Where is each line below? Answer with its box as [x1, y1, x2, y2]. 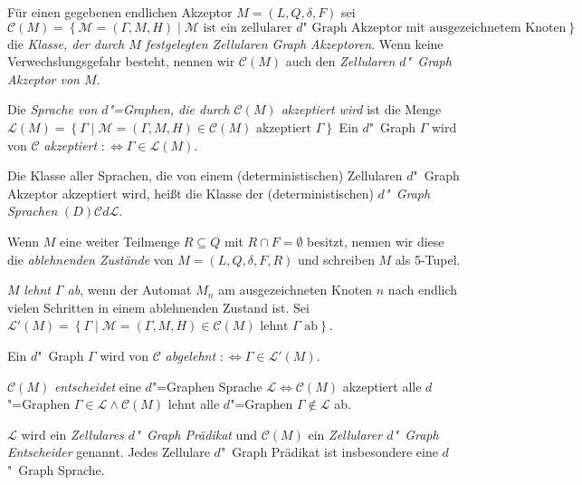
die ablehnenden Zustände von [7, 249, 174, 268]
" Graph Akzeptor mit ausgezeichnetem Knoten [302, 21, 567, 34]
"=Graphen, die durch [108, 100, 230, 119]
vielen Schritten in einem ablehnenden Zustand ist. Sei [7, 297, 310, 316]
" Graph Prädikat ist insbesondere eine [220, 442, 438, 461]
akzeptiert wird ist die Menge [281, 100, 442, 119]
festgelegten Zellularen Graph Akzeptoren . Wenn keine [145, 34, 444, 53]
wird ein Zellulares [21, 424, 124, 443]
